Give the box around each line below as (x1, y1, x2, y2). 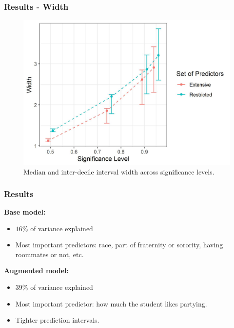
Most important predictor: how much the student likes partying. (15, 298, 207, 308)
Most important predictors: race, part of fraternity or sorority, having (15, 240, 223, 250)
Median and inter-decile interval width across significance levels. (23, 167, 214, 177)
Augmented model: (4, 265, 69, 276)
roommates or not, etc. (15, 249, 84, 259)
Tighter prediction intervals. (15, 315, 99, 325)
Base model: (4, 207, 46, 217)
